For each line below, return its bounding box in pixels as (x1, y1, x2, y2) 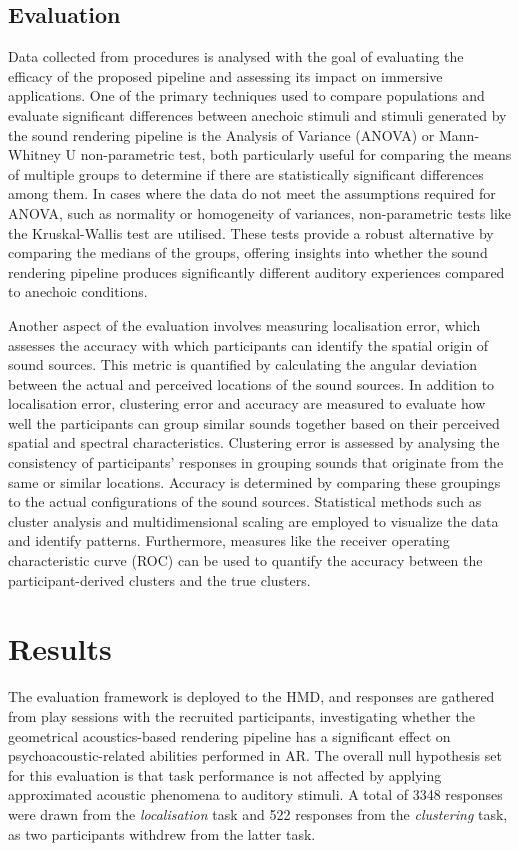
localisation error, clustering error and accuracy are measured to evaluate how (8, 393, 486, 414)
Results (8, 628, 112, 669)
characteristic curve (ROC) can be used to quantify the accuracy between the (8, 550, 483, 571)
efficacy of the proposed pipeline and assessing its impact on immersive (8, 65, 443, 86)
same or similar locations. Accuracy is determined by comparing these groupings (8, 471, 501, 492)
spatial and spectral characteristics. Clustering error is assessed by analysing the (8, 432, 500, 453)
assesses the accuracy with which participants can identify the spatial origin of (8, 334, 489, 355)
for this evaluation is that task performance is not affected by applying (8, 764, 442, 785)
